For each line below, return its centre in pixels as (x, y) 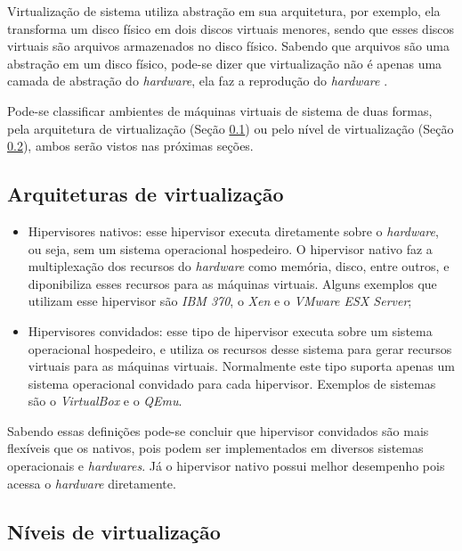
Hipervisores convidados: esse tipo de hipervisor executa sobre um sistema (230, 330)
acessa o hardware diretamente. (92, 483)
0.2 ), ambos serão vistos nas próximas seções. (130, 146)
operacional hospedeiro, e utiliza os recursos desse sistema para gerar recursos (240, 348)
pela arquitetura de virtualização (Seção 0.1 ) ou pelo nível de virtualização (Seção (231, 128)
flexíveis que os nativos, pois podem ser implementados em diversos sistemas (215, 448)
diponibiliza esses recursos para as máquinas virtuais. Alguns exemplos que (232, 283)
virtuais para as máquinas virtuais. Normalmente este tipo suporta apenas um (241, 366)
